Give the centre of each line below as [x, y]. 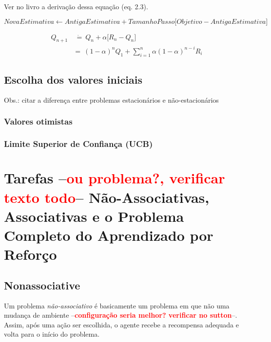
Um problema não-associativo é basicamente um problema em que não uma [117, 305]
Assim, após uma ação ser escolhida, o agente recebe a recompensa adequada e [121, 324]
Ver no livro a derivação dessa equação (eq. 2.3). [76, 6]
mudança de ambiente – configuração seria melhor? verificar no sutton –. [121, 315]
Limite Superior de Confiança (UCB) [78, 144]
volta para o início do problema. [52, 334]
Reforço [30, 254]
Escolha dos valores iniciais [73, 80]
